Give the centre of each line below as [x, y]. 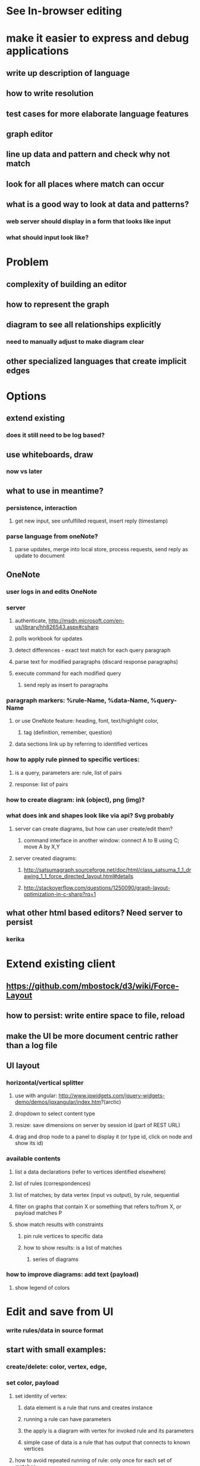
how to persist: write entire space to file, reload [96, 1015]
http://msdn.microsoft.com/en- [87, 621]
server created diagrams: [46, 858]
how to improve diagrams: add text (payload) [73, 1275]
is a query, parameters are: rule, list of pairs [68, 772]
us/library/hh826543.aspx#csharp [57, 627]
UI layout [23, 1065]
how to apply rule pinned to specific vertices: [73, 759]
